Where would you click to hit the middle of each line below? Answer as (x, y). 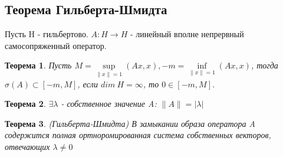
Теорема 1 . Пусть (38, 65)
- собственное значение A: (109, 104)
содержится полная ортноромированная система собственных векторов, (138, 135)
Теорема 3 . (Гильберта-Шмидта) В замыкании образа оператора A (130, 123)
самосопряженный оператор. (56, 45)
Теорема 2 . (25, 104)
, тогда (264, 65)
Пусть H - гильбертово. (47, 34)
